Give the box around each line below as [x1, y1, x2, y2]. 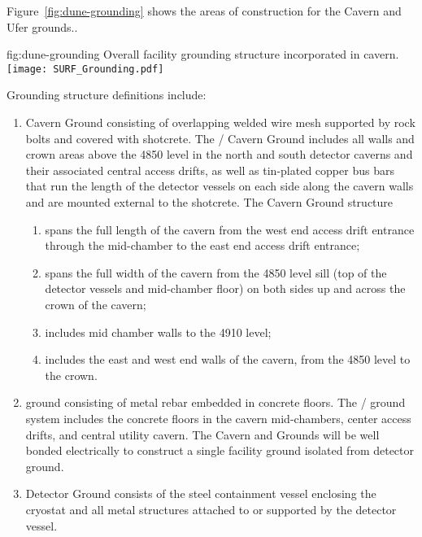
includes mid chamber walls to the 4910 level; [45, 323, 272, 340]
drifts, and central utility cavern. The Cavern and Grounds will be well [25, 426, 380, 443]
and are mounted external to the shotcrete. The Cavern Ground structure [25, 194, 394, 210]
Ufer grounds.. [7, 18, 78, 35]
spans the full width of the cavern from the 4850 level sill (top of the [45, 264, 387, 281]
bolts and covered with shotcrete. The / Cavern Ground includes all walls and [25, 129, 415, 146]
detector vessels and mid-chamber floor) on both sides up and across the [45, 280, 406, 297]
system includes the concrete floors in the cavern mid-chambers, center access [25, 409, 411, 426]
